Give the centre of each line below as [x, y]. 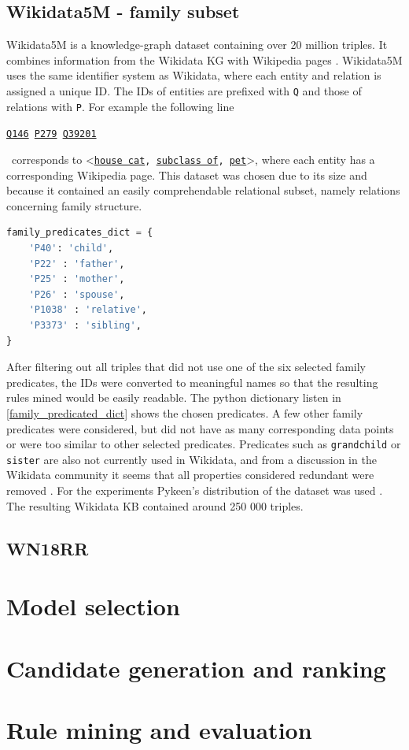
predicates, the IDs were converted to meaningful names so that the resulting [192, 382]
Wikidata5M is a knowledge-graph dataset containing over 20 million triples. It [197, 45]
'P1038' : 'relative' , [88, 310]
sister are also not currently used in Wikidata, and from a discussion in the [192, 459]
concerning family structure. [74, 205]
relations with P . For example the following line [120, 106]
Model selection [93, 606]
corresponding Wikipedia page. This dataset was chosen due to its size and [187, 175]
